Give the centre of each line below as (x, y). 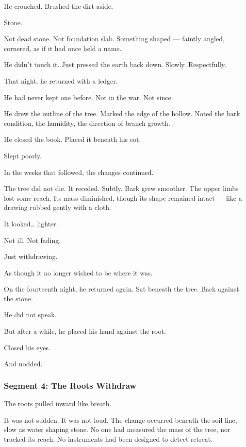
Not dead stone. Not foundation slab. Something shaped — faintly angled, (114, 39)
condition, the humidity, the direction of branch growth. (87, 123)
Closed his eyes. (27, 347)
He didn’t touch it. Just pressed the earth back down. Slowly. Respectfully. (115, 64)
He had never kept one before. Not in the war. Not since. (89, 97)
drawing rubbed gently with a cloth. (58, 207)
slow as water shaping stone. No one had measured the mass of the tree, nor (117, 429)
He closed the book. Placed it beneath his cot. (73, 139)
